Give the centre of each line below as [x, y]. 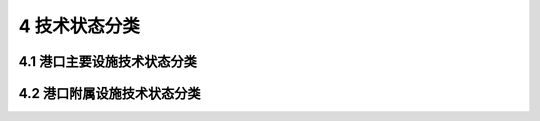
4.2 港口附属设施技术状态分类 [109, 93]
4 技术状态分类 [79, 26]
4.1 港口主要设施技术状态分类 [107, 61]
